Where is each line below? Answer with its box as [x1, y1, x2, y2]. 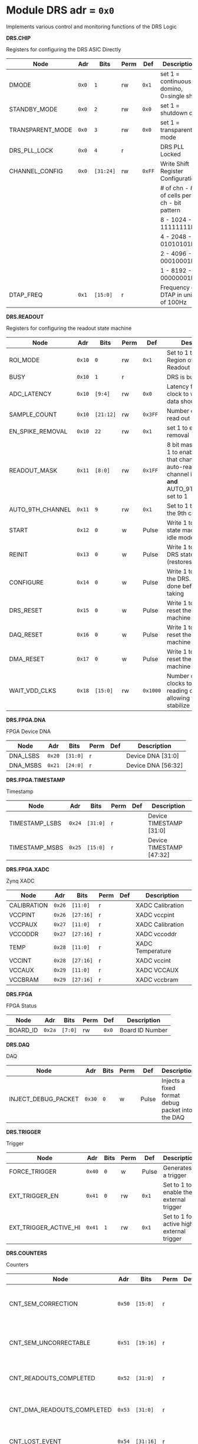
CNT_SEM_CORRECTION [9, 1300, 78, 1308]
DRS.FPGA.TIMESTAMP [6, 776, 65, 784]
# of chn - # [160, 184, 194, 192]
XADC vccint [135, 956, 171, 964]
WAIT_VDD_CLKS [9, 686, 57, 695]
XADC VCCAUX [135, 966, 179, 974]
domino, [160, 84, 183, 92]
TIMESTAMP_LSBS [9, 819, 62, 827]
